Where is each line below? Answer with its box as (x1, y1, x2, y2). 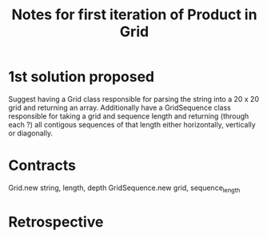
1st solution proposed (8, 68, 154, 86)
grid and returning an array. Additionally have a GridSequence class (8, 103, 232, 112)
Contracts (8, 156, 77, 175)
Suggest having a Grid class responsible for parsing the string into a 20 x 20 (8, 94, 260, 103)
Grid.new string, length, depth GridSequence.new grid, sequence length (8, 183, 241, 194)
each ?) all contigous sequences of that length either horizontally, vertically (8, 119, 256, 129)
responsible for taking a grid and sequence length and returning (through (8, 111, 249, 121)
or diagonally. (8, 128, 54, 138)
